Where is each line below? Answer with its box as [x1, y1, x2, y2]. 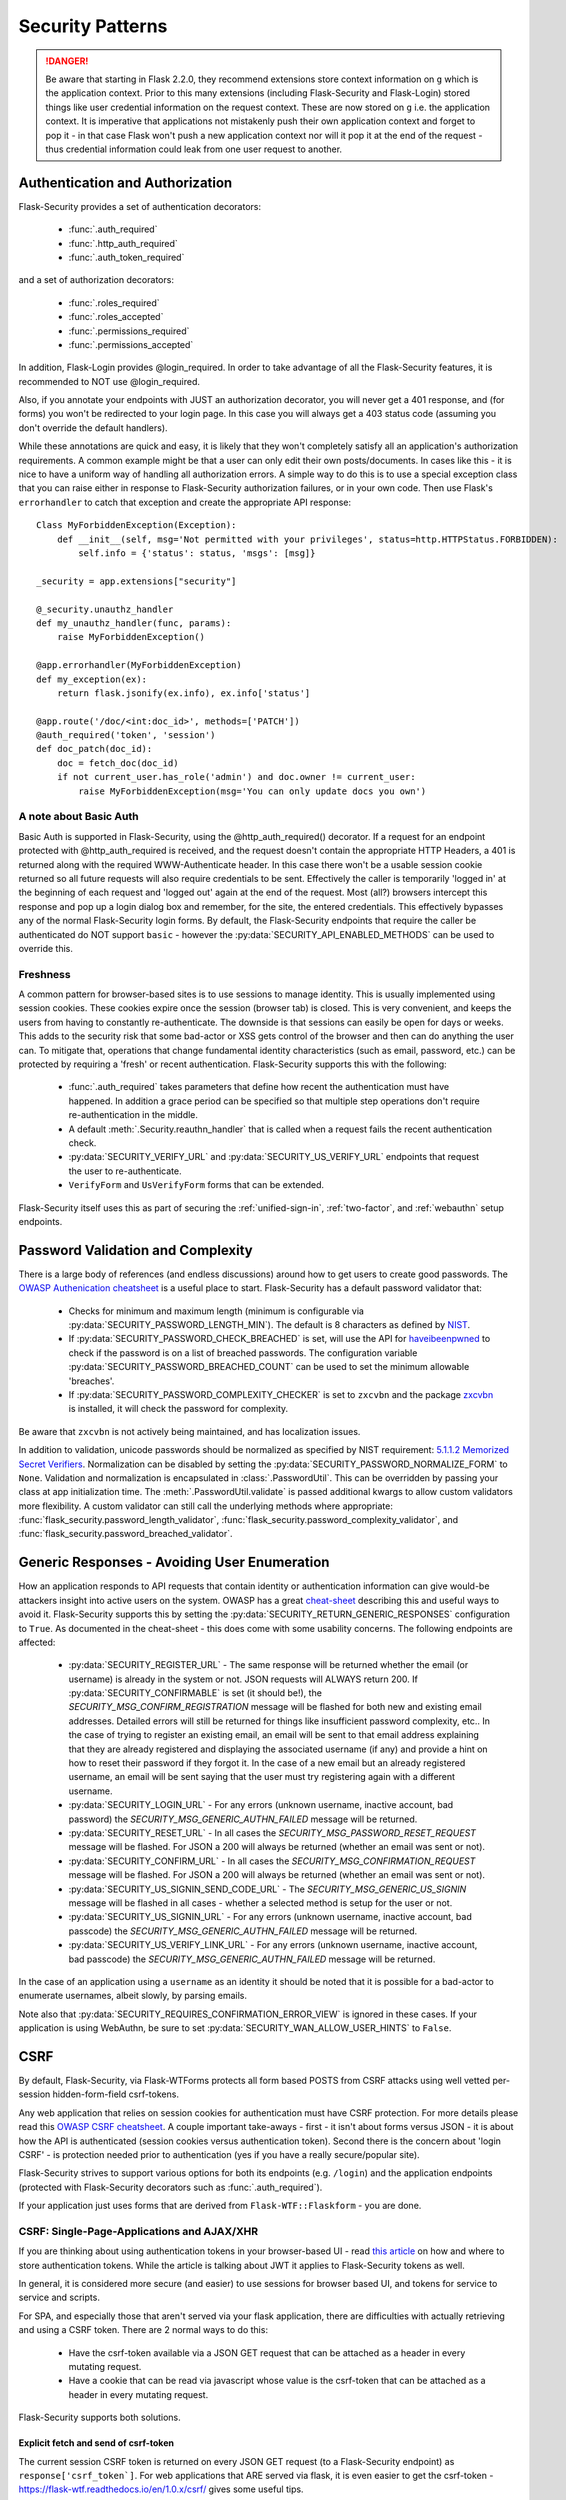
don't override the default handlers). [18, 421, 169, 434]
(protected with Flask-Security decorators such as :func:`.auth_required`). [18, 2181, 323, 2193]
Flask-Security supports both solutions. [18, 2411, 182, 2424]
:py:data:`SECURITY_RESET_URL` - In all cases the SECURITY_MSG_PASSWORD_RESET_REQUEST [68, 1827, 477, 1839]
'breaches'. [68, 1375, 115, 1387]
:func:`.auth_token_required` [68, 251, 185, 263]
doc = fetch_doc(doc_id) [56, 757, 179, 769]
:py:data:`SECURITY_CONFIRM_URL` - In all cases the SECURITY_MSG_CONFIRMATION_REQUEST [68, 1855, 476, 1867]
